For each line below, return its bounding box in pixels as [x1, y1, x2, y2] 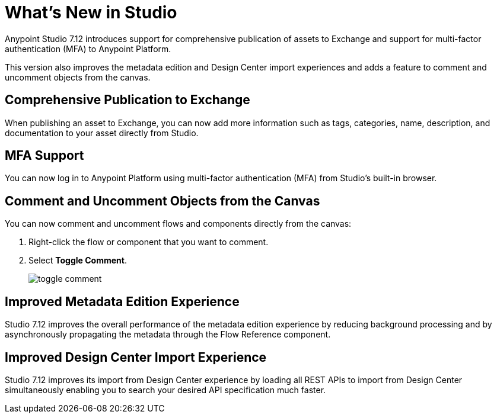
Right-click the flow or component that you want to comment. [28, 237, 269, 247]
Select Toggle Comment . [28, 255, 127, 266]
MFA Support [5, 148, 84, 163]
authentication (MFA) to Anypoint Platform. [5, 43, 171, 54]
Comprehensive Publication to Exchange [5, 92, 250, 108]
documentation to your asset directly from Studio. [5, 127, 199, 138]
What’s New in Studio [5, 2, 177, 22]
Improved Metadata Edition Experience [5, 294, 240, 309]
